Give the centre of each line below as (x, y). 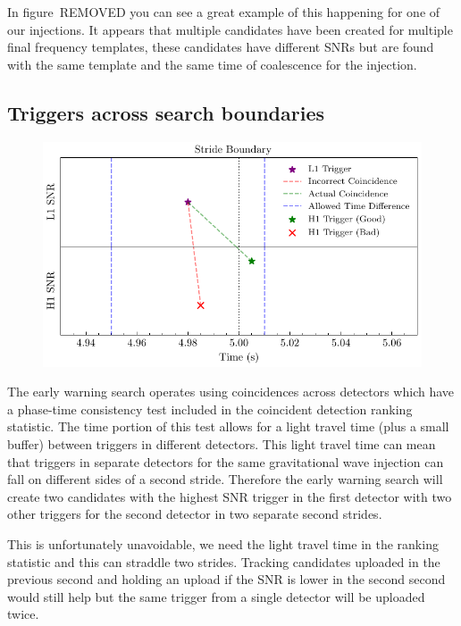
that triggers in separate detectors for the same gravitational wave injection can (226, 461)
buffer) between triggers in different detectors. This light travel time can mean (222, 444)
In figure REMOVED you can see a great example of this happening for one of (224, 12)
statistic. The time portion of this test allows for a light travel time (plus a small (228, 426)
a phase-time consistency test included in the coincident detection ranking (210, 409)
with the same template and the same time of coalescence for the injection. (212, 64)
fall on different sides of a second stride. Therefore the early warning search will (225, 479)
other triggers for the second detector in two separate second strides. (195, 514)
